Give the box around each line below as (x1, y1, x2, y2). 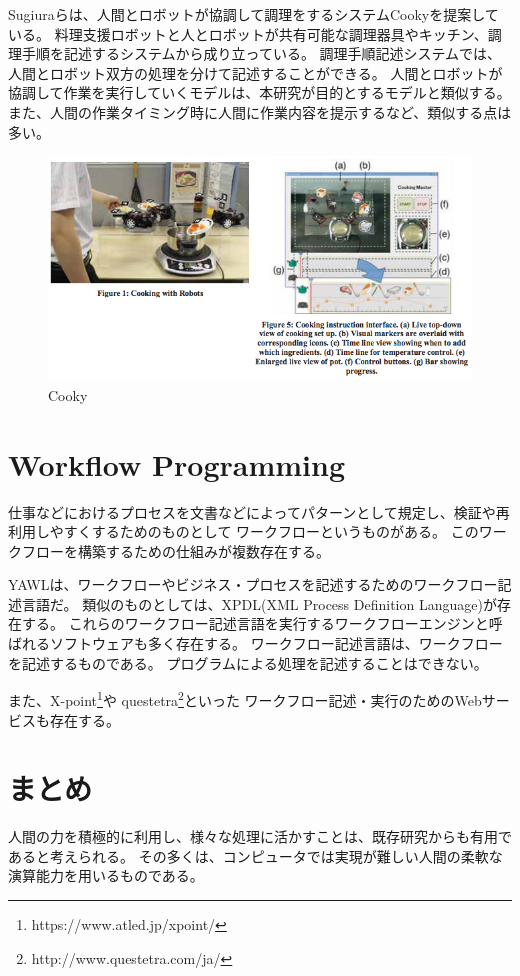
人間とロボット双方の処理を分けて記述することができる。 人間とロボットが (8, 62, 503, 83)
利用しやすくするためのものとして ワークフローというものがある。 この (8, 521, 479, 542)
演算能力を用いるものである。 (8, 865, 204, 886)
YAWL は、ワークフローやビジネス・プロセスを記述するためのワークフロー (8, 574, 498, 595)
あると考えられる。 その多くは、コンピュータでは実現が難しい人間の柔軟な (8, 845, 503, 866)
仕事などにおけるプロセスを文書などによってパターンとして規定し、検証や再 (8, 501, 510, 522)
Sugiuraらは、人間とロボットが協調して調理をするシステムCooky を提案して (8, 4, 499, 24)
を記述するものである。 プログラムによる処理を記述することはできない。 (8, 652, 488, 673)
